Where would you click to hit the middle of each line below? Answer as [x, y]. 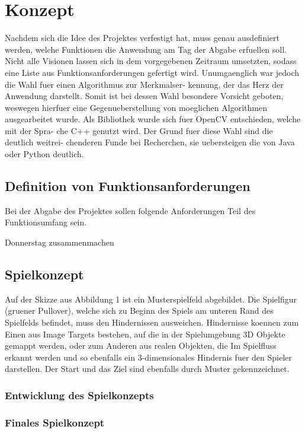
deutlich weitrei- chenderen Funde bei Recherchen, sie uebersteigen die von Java [150, 142]
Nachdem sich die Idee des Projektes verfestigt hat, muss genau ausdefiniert [142, 38]
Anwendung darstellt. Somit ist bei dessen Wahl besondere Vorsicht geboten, [144, 96]
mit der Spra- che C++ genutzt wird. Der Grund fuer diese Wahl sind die [139, 130]
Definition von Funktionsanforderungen [128, 186]
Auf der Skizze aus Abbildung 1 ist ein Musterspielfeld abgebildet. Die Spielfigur [151, 299]
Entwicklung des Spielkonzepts [79, 395]
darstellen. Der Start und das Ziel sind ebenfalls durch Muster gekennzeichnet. [147, 369]
